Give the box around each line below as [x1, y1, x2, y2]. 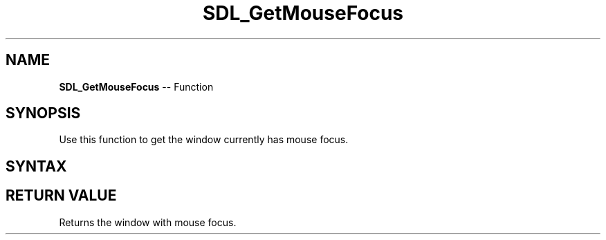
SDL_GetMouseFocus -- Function [59, 80, 214, 93]
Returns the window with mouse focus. [59, 216, 237, 228]
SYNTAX [6, 157, 67, 175]
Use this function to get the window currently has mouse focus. [59, 133, 349, 146]
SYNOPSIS [6, 104, 81, 122]
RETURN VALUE [6, 187, 117, 205]
